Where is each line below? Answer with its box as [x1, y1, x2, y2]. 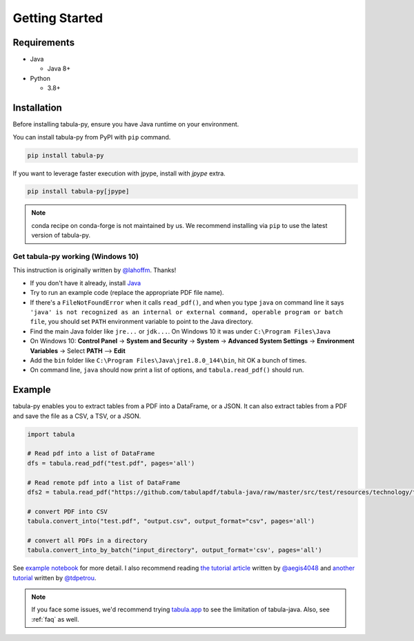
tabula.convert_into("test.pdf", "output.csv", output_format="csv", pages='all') [27, 517, 315, 525]
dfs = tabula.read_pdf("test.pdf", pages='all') [27, 459, 195, 467]
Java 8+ [47, 64, 71, 73]
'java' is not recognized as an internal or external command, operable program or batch [30, 308, 343, 316]
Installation [12, 102, 62, 114]
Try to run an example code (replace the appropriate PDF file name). [30, 289, 224, 297]
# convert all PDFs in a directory [27, 536, 148, 544]
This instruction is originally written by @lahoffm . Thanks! [12, 266, 177, 274]
